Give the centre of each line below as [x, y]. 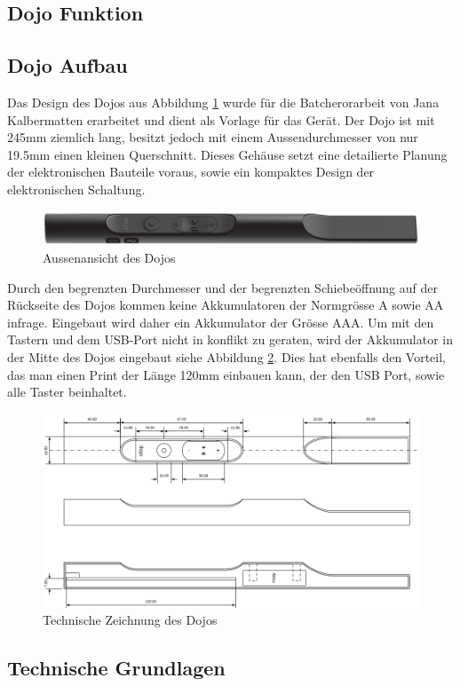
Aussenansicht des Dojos [109, 258]
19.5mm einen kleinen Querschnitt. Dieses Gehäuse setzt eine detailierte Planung [227, 154]
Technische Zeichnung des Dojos [130, 620]
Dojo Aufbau [67, 65]
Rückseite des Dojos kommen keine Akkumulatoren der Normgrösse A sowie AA [226, 305]
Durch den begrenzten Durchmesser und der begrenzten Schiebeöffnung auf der [222, 287]
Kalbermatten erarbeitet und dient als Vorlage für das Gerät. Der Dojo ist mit [221, 119]
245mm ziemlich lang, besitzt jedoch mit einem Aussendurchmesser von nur [213, 137]
